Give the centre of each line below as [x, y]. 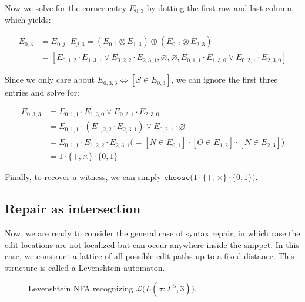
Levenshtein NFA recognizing [81, 288]
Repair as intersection [73, 208]
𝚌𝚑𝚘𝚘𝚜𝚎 [177, 178]
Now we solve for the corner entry [66, 8]
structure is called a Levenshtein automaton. [85, 267]
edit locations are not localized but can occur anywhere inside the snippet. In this [152, 244]
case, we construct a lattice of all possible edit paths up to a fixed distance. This [150, 256]
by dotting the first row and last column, [220, 8]
